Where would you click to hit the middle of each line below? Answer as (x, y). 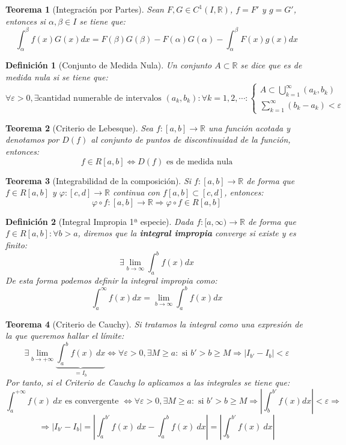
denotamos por (32, 139)
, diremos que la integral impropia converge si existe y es (187, 233)
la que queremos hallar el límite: (65, 336)
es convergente (92, 401)
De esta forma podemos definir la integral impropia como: (111, 280)
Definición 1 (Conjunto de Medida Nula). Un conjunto (109, 65)
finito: (17, 244)
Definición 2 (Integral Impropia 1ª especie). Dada (100, 221)
